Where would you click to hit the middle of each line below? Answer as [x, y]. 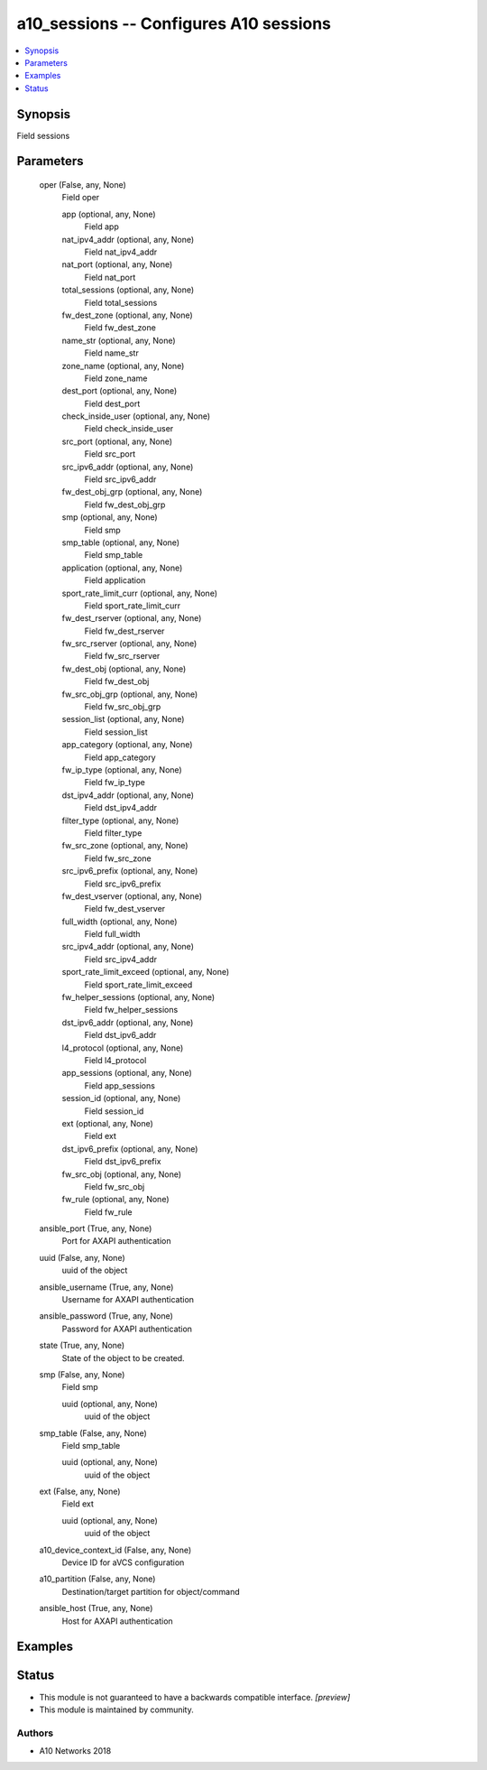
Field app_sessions [119, 1085]
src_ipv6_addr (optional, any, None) [128, 467]
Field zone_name [116, 378]
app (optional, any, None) [109, 214]
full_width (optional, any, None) [119, 922]
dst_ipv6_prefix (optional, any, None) [130, 1149]
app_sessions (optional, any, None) [127, 1073]
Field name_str [111, 353]
